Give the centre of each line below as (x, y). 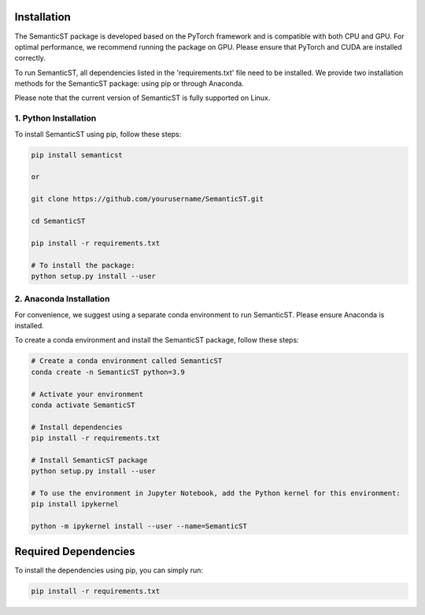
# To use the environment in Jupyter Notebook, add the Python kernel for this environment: (216, 493)
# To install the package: (83, 265)
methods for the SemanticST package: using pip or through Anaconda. (129, 83)
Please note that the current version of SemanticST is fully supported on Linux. (142, 98)
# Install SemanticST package (89, 460)
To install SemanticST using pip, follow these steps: (98, 134)
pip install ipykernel (75, 504)
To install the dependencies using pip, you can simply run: (109, 570)
